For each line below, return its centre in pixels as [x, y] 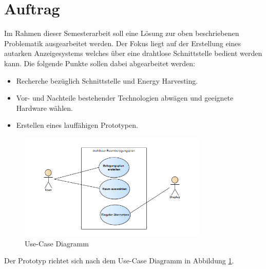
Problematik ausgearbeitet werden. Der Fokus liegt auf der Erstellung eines [123, 43]
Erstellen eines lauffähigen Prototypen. [77, 125]
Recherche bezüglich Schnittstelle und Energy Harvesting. [107, 80]
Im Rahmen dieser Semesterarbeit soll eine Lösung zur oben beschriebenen [122, 33]
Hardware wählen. [44, 108]
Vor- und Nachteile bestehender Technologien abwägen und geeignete [125, 98]
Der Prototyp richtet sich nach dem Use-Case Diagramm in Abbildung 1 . [119, 261]
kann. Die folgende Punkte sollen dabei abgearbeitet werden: [100, 63]
